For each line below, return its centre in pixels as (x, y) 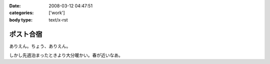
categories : (21, 13)
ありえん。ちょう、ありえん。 (40, 46)
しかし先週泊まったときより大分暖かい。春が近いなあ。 (66, 55)
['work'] (57, 13)
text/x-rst (58, 19)
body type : (21, 19)
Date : (15, 6)
